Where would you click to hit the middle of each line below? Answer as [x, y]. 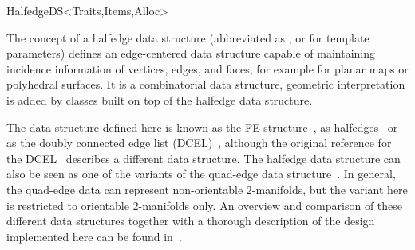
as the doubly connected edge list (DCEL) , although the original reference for [199, 143]
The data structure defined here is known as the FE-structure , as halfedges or [202, 127]
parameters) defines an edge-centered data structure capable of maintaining [191, 53]
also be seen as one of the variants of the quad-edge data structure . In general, [201, 174]
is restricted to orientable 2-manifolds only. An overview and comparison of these [205, 205]
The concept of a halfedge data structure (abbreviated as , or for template [188, 37]
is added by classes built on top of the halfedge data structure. [160, 99]
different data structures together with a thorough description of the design [191, 221]
